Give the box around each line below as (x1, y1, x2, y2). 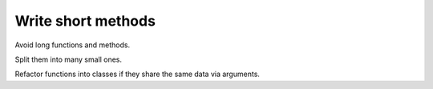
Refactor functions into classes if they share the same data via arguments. (14, 69, 261, 79)
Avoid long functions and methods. (14, 40, 131, 50)
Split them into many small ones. (14, 55, 122, 64)
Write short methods (14, 12, 156, 30)
